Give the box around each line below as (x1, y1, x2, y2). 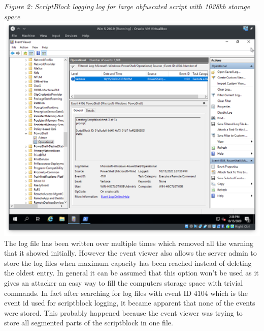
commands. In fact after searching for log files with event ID (4, 287, 192, 298)
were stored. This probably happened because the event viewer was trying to (4, 307, 243, 318)
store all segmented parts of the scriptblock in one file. (4, 317, 173, 328)
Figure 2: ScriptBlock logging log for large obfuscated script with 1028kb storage (4, 1, 250, 11)
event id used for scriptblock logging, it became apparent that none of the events (4, 297, 255, 308)
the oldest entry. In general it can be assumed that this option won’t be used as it (4, 267, 259, 278)
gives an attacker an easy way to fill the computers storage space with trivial (4, 277, 243, 288)
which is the (210, 287, 248, 298)
